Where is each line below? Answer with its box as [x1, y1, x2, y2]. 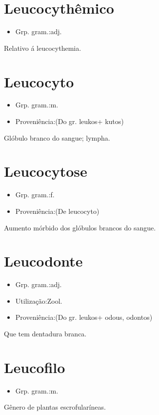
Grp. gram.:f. [15, 189, 55, 200]
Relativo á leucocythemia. [4, 42, 81, 53]
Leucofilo [4, 357, 65, 377]
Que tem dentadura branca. [4, 329, 87, 339]
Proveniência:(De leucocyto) [15, 206, 99, 216]
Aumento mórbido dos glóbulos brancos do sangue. [4, 222, 156, 232]
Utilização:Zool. [15, 295, 62, 306]
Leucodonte [4, 251, 83, 271]
